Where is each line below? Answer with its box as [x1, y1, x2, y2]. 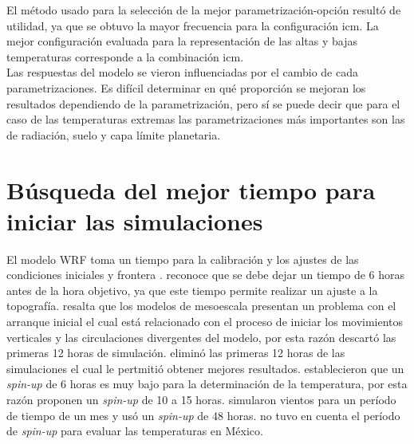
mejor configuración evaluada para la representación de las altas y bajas [6, 33, 357, 49]
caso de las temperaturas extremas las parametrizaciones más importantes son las [6, 111, 405, 128]
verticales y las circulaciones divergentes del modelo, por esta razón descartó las [6, 328, 396, 345]
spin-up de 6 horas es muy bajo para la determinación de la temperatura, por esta [6, 375, 408, 392]
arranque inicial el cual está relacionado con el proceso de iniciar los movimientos [6, 313, 404, 330]
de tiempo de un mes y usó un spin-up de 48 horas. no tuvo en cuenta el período [6, 407, 400, 423]
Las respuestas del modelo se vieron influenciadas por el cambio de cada [6, 64, 358, 81]
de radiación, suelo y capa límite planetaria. [6, 126, 221, 143]
